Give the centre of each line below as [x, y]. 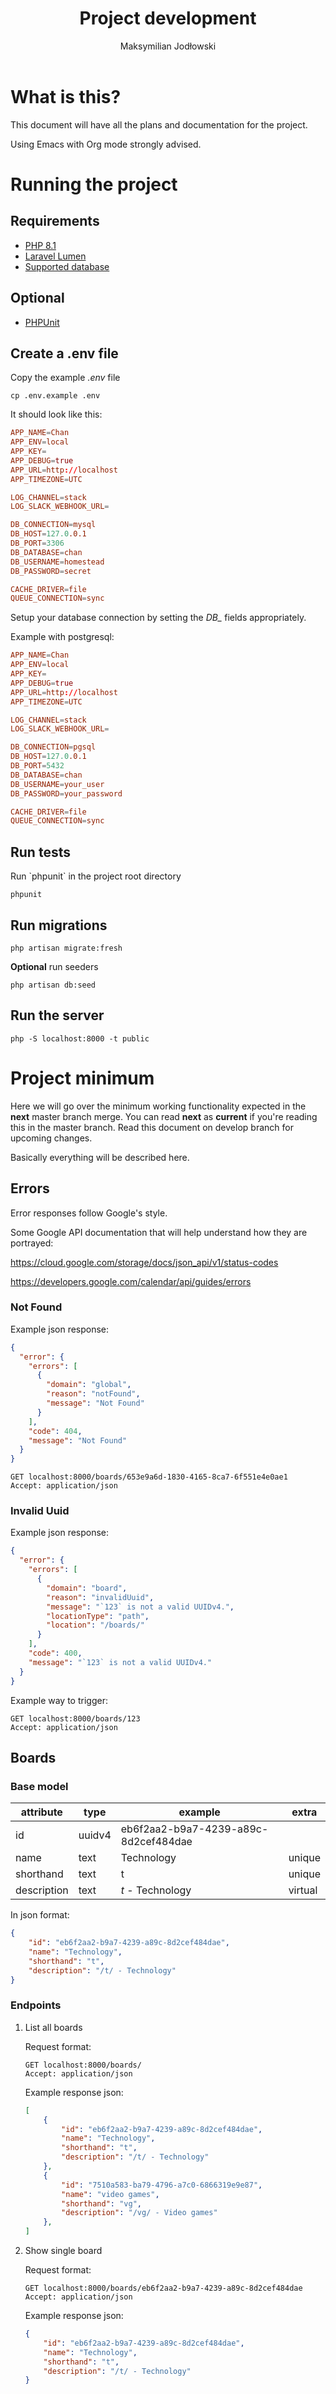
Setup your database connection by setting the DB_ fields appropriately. [158, 618]
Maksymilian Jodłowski [168, 46]
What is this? [66, 96]
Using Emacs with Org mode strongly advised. [106, 144]
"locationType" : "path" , [98, 1616]
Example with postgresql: [62, 637]
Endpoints [36, 2005]
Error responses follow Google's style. [89, 1213]
